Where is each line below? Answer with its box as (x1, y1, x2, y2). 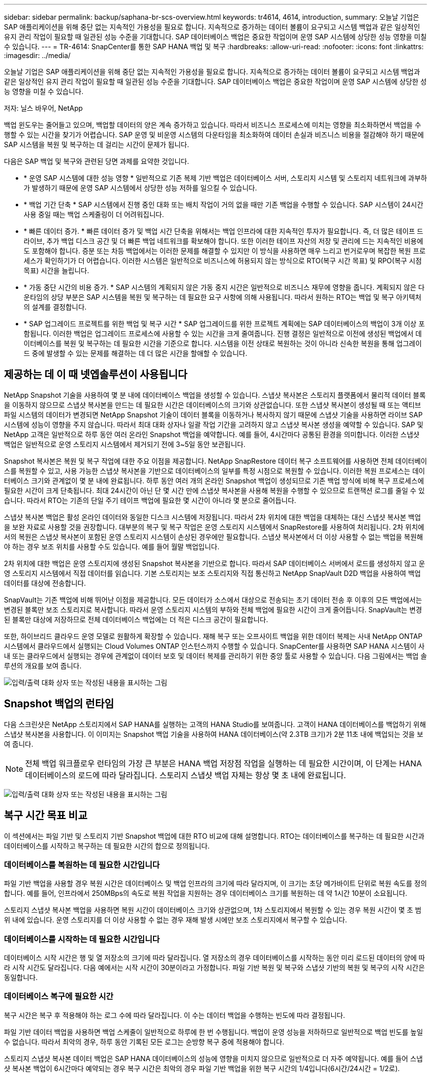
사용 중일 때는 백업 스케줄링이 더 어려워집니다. (24, 210, 164, 219)
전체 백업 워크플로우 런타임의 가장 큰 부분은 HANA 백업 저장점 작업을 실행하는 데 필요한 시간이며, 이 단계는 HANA (25, 758, 422, 768)
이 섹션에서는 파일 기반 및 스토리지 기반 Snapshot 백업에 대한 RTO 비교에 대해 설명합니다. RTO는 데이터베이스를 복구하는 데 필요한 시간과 (4, 831, 425, 840)
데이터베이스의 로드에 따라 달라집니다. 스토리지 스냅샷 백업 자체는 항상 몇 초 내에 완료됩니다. (25, 770, 346, 780)
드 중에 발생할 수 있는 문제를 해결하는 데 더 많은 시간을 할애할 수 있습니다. (24, 349, 247, 357)
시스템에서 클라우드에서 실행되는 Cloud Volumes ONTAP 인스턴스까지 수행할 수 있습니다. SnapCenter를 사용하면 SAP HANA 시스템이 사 (4, 641, 425, 650)
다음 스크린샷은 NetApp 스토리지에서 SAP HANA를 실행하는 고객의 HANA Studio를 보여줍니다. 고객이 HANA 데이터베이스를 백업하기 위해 (4, 720, 426, 728)
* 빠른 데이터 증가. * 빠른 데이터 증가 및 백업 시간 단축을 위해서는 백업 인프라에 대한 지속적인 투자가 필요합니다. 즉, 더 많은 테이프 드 (24, 227, 424, 235)
